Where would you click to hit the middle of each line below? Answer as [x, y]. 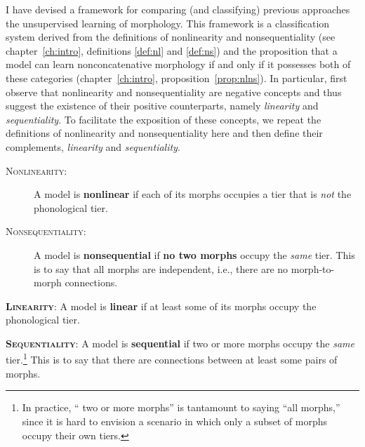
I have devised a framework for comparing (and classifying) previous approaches [178, 9]
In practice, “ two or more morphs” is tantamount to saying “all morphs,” [181, 407]
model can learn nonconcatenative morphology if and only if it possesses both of [178, 64]
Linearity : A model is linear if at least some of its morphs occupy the [161, 306]
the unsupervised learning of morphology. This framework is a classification [168, 23]
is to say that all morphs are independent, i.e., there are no [161, 268]
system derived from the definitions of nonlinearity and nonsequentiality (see [171, 37]
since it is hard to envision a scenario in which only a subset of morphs [175, 421]
